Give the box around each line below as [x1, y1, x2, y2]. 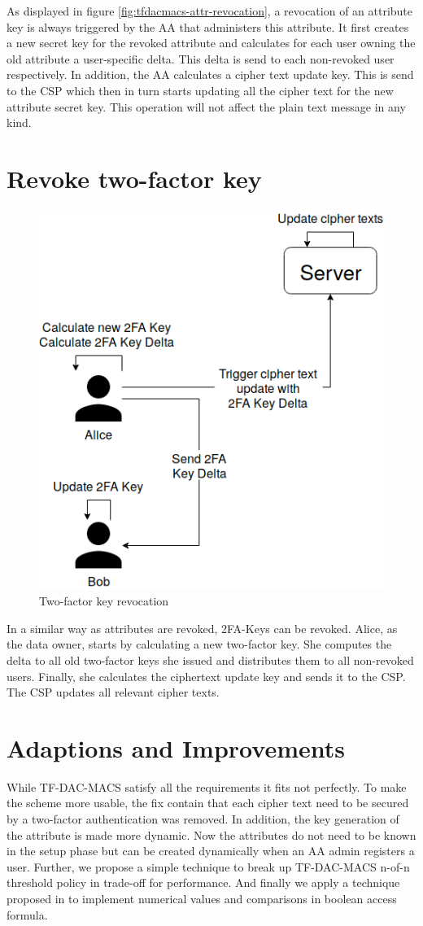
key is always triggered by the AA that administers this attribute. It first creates [7, 18, 409, 35]
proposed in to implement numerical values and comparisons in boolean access [7, 889, 397, 906]
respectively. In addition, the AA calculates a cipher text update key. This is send [7, 66, 414, 83]
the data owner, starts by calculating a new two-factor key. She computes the [7, 636, 392, 653]
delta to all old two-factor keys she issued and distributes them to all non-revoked [7, 651, 414, 668]
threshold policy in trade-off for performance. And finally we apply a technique [7, 874, 400, 891]
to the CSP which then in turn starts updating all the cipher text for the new [7, 81, 394, 98]
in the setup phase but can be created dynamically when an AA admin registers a [7, 842, 415, 859]
